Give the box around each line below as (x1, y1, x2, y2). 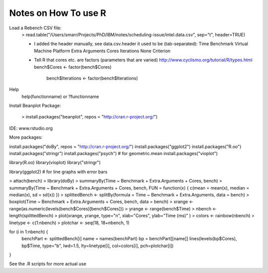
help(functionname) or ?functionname (21, 93, 99, 99)
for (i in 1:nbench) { (9, 229, 48, 235)
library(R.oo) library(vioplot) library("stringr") (9, 160, 101, 166)
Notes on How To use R (9, 7, 106, 18)
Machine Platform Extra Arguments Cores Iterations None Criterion (34, 48, 171, 54)
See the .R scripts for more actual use (9, 261, 86, 267)
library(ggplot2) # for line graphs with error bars (9, 169, 108, 175)
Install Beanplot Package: (9, 102, 62, 109)
